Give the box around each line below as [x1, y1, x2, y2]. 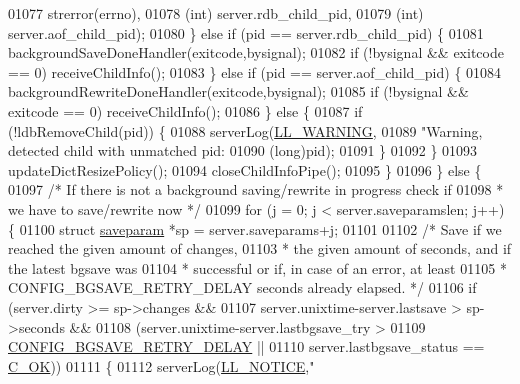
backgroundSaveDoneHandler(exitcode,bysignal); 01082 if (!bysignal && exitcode [8, 42, 504, 63]
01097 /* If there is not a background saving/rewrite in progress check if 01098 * [8, 179, 504, 200]
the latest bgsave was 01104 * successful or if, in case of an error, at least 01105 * [8, 257, 507, 278]
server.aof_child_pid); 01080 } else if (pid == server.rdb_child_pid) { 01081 [8, 22, 484, 43]
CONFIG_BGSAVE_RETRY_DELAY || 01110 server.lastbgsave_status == [8, 336, 485, 357]
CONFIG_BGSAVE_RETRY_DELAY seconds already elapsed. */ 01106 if [8, 277, 477, 298]
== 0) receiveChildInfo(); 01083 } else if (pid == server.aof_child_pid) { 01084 [8, 61, 502, 82]
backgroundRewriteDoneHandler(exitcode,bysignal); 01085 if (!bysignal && [8, 81, 469, 102]
